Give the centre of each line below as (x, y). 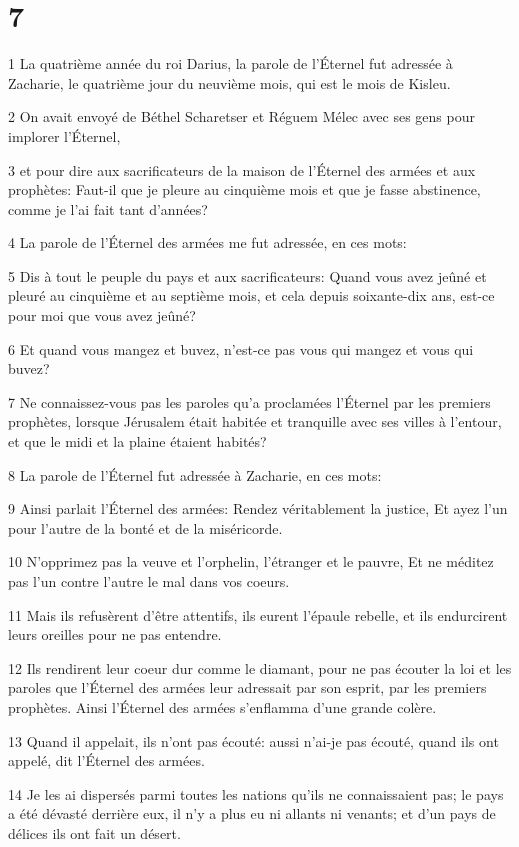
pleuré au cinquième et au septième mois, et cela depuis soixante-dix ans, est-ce (251, 295)
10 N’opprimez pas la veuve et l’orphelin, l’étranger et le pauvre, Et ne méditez (251, 561)
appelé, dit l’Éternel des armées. (106, 760)
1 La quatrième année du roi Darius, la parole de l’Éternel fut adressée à (230, 63)
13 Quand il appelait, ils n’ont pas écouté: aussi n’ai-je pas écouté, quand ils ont (253, 740)
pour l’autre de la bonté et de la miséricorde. (145, 527)
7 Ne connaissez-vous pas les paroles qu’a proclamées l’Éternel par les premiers (249, 401)
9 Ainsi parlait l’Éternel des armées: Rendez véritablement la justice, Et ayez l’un (258, 508)
